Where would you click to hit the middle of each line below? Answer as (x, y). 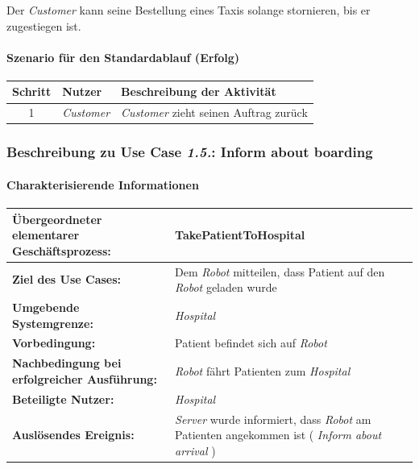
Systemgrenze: (53, 323)
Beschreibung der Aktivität (199, 91)
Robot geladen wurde (226, 287)
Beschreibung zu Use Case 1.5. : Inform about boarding (190, 152)
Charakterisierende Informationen (103, 184)
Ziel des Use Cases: (67, 279)
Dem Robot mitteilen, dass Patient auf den (280, 271)
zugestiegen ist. (44, 25)
